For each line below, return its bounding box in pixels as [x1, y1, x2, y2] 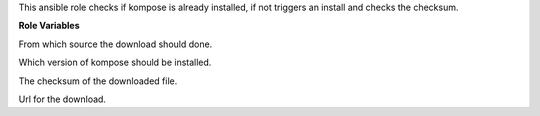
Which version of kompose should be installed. [18, 56, 212, 69]
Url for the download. [18, 93, 107, 105]
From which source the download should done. [18, 38, 213, 50]
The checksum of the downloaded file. [18, 75, 178, 87]
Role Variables [18, 20, 80, 32]
